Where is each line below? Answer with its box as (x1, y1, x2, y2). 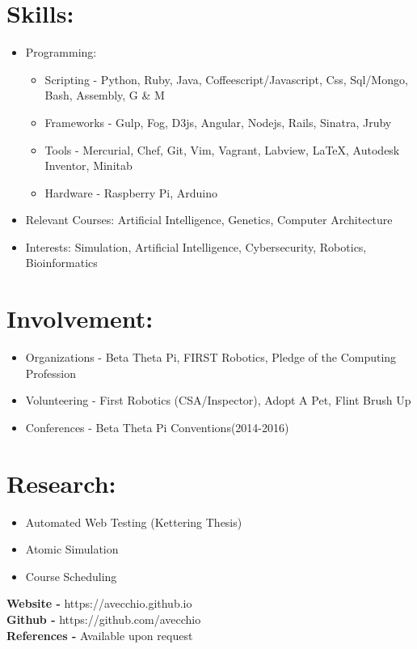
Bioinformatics (25, 254, 98, 271)
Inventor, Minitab (44, 157, 133, 174)
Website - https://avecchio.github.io (6, 595, 192, 612)
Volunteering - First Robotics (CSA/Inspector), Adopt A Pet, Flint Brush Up (25, 392, 411, 409)
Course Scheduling (25, 567, 117, 584)
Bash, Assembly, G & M (44, 87, 165, 104)
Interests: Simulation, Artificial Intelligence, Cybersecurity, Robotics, (25, 238, 367, 255)
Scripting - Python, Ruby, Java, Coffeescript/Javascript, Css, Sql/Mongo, (44, 70, 408, 87)
